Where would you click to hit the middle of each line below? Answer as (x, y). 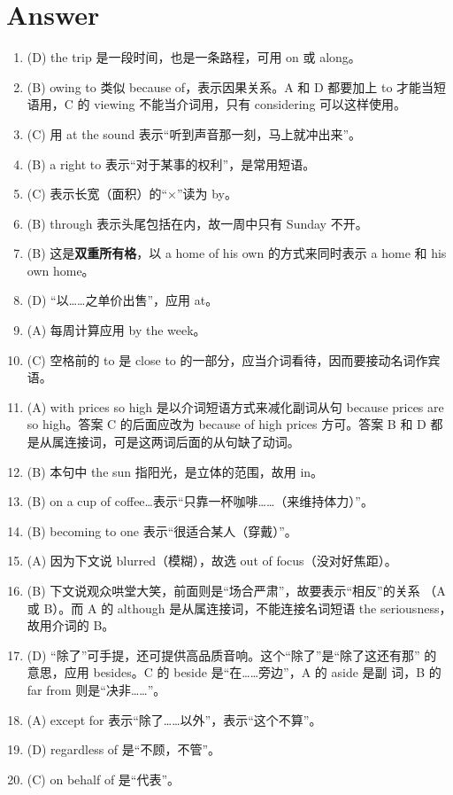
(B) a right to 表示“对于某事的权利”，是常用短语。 (171, 164)
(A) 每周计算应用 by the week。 (116, 330)
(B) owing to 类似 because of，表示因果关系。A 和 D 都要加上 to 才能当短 (237, 86)
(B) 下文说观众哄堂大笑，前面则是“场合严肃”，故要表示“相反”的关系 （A (236, 590)
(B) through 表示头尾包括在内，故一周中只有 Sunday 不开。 (197, 223)
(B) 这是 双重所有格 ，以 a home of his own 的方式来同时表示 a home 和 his (237, 253)
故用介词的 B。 (71, 625)
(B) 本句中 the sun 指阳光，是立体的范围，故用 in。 (175, 471)
